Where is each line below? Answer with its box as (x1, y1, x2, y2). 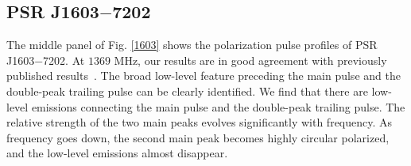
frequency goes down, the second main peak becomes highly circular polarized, (6, 129, 390, 145)
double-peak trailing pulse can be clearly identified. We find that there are (6, 82, 368, 99)
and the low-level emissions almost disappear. (6, 145, 228, 161)
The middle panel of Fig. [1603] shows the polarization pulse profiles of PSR (6, 36, 378, 53)
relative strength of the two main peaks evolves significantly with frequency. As (6, 114, 393, 130)
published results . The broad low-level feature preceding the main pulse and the (6, 67, 401, 84)
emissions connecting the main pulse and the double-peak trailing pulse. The (31, 98, 405, 115)
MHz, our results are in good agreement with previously (114, 51, 387, 68)
